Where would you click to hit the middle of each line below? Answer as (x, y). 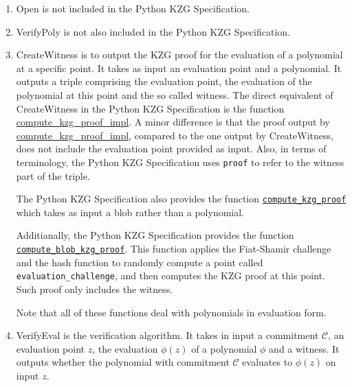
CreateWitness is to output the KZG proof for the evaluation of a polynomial (179, 55)
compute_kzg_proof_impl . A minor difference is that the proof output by (173, 122)
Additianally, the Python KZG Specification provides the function (155, 235)
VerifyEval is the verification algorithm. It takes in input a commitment (167, 335)
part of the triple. (53, 175)
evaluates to (267, 362)
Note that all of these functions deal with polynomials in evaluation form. (171, 312)
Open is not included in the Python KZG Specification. (133, 8)
